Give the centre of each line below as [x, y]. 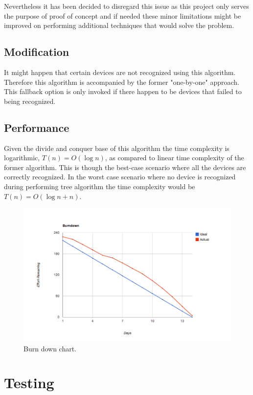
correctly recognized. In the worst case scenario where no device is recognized [120, 177]
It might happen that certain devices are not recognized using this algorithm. [120, 72]
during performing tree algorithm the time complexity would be [100, 186]
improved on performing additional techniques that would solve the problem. [119, 25]
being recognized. [30, 101]
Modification [37, 52]
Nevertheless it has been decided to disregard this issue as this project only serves [126, 6]
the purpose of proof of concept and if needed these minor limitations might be [123, 15]
